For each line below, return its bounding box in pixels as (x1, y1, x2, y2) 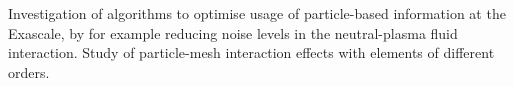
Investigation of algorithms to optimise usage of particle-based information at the (8, 3, 506, 23)
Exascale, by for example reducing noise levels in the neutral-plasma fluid (8, 22, 458, 43)
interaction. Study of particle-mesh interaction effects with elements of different (8, 42, 495, 63)
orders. (8, 61, 50, 82)
